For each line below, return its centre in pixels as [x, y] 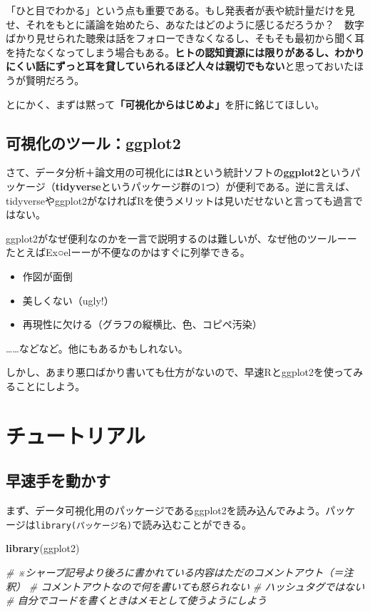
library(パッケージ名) [84, 525]
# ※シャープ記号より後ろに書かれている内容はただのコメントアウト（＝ [175, 572]
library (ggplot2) [43, 548]
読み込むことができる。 [197, 524]
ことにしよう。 [50, 386]
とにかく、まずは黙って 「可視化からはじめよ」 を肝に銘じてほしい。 [165, 104]
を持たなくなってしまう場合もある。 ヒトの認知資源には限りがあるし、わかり [185, 52]
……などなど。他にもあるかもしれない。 [97, 348]
